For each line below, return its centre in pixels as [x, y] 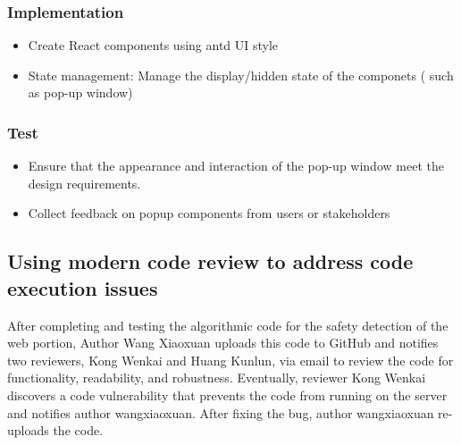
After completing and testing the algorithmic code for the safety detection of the [228, 325]
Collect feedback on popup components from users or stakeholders [209, 213]
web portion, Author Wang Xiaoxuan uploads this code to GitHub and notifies [223, 343]
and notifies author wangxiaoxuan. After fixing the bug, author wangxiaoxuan [221, 412]
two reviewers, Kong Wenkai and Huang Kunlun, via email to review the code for [230, 360]
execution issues [83, 287]
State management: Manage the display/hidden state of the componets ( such [241, 75]
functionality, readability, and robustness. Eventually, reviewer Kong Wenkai [217, 378]
